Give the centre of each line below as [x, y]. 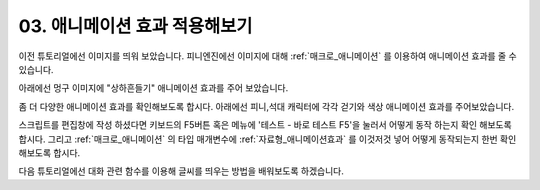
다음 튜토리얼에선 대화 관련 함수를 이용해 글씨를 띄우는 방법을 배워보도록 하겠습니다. [181, 171]
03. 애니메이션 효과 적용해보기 [135, 26]
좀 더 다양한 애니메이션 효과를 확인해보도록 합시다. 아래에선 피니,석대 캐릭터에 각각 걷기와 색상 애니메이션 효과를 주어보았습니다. [266, 106]
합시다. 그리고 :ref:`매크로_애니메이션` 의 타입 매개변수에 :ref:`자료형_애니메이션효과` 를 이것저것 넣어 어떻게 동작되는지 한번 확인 [267, 139]
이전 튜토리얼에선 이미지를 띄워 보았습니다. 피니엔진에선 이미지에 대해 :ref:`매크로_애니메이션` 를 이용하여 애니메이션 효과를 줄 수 [267, 56]
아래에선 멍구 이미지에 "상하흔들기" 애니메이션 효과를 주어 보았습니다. [153, 88]
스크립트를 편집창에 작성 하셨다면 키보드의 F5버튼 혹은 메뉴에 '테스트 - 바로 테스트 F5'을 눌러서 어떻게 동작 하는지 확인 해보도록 [265, 125]
